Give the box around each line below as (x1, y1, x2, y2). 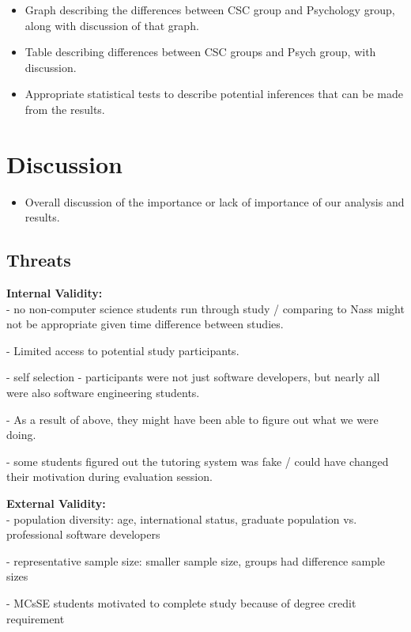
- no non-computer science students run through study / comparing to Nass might (6, 300, 405, 316)
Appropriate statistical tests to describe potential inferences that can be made (25, 85, 403, 102)
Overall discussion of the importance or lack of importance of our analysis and (25, 193, 405, 210)
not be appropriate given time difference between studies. (6, 316, 284, 332)
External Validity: (6, 495, 106, 512)
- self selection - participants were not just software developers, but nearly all (6, 369, 380, 385)
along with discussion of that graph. (25, 17, 199, 33)
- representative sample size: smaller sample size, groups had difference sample (6, 552, 386, 569)
